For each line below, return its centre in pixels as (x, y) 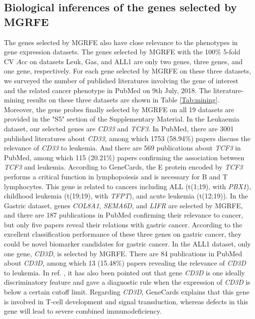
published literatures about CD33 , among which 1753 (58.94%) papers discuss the (127, 138)
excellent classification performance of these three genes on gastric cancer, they (123, 234)
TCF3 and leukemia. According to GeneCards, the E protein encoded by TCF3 (123, 167)
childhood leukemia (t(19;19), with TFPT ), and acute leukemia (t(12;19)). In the (126, 196)
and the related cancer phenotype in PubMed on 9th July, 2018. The (108, 90)
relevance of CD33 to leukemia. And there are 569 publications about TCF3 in (123, 148)
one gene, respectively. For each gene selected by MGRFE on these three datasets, (127, 71)
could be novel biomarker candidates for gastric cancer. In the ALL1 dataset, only (127, 244)
